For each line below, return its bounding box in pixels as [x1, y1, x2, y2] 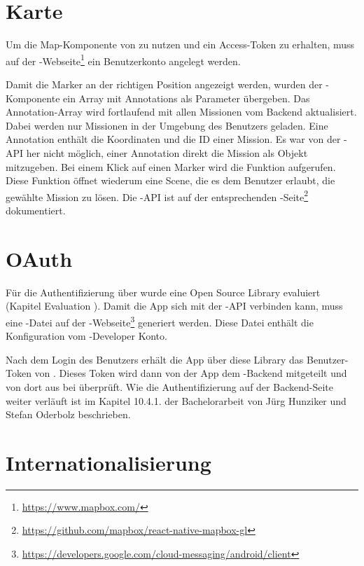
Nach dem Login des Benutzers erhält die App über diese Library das [6, 352, 304, 366]
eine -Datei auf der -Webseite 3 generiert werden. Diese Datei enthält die [6, 312, 314, 329]
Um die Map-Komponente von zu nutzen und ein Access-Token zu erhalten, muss [6, 37, 355, 52]
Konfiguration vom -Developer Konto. [6, 329, 167, 343]
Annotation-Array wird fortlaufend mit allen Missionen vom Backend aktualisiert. [6, 104, 357, 119]
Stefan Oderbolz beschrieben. [6, 407, 131, 422]
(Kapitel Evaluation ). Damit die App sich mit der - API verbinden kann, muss [6, 298, 343, 313]
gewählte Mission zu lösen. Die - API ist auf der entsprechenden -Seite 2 [6, 187, 309, 204]
